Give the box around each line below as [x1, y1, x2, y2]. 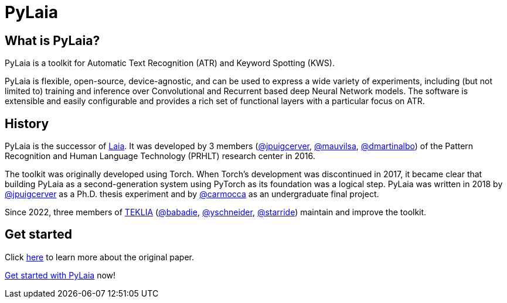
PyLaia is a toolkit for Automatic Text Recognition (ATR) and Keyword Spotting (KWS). [5, 58, 335, 68]
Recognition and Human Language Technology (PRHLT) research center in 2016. [5, 151, 315, 161]
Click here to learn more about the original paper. [5, 252, 194, 262]
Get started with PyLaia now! [5, 270, 116, 280]
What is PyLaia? [5, 33, 100, 48]
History [5, 116, 49, 131]
